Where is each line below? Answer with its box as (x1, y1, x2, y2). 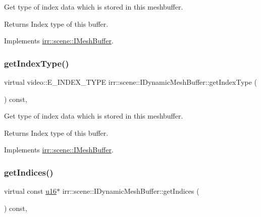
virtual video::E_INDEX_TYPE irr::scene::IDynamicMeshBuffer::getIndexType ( (4, 77, 257, 87)
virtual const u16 (4, 186, 57, 196)
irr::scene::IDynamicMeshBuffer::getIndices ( (62, 186, 199, 196)
